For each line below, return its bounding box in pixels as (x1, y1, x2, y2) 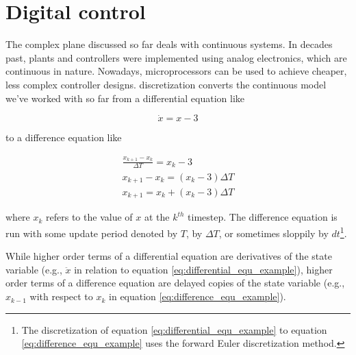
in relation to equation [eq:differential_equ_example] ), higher (74, 262, 333, 276)
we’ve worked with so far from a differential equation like (5, 90, 245, 105)
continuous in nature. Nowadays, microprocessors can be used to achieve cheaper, (5, 64, 347, 78)
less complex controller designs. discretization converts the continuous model (5, 77, 327, 91)
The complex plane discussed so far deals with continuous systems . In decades (5, 37, 333, 51)
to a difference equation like (5, 130, 122, 145)
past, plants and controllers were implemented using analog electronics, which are (5, 50, 347, 64)
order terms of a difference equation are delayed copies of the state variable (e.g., (5, 276, 345, 290)
